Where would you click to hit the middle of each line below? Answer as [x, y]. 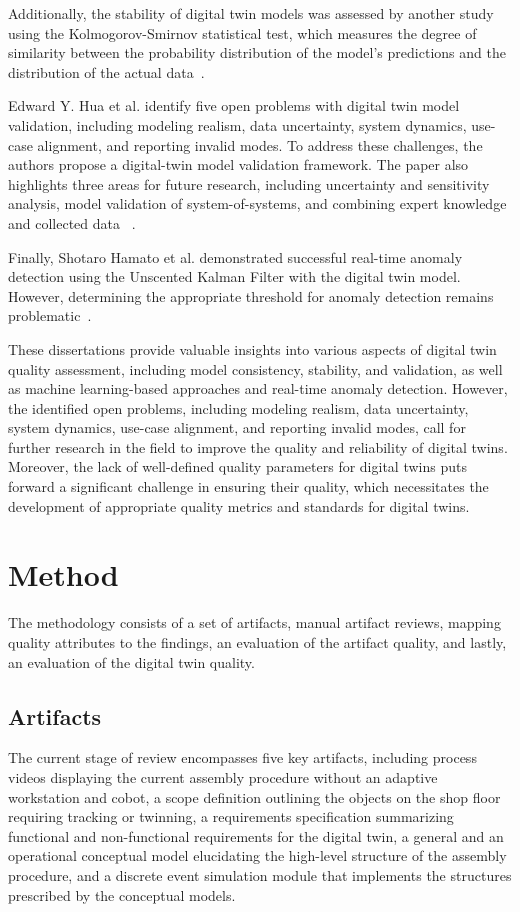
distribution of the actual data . [106, 71]
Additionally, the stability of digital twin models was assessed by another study [251, 13]
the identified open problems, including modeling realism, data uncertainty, [238, 407]
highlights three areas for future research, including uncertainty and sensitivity [249, 183]
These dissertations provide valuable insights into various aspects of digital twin [252, 348]
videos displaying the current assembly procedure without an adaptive [223, 776]
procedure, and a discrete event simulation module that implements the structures [260, 874]
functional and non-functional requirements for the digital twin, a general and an [256, 835]
